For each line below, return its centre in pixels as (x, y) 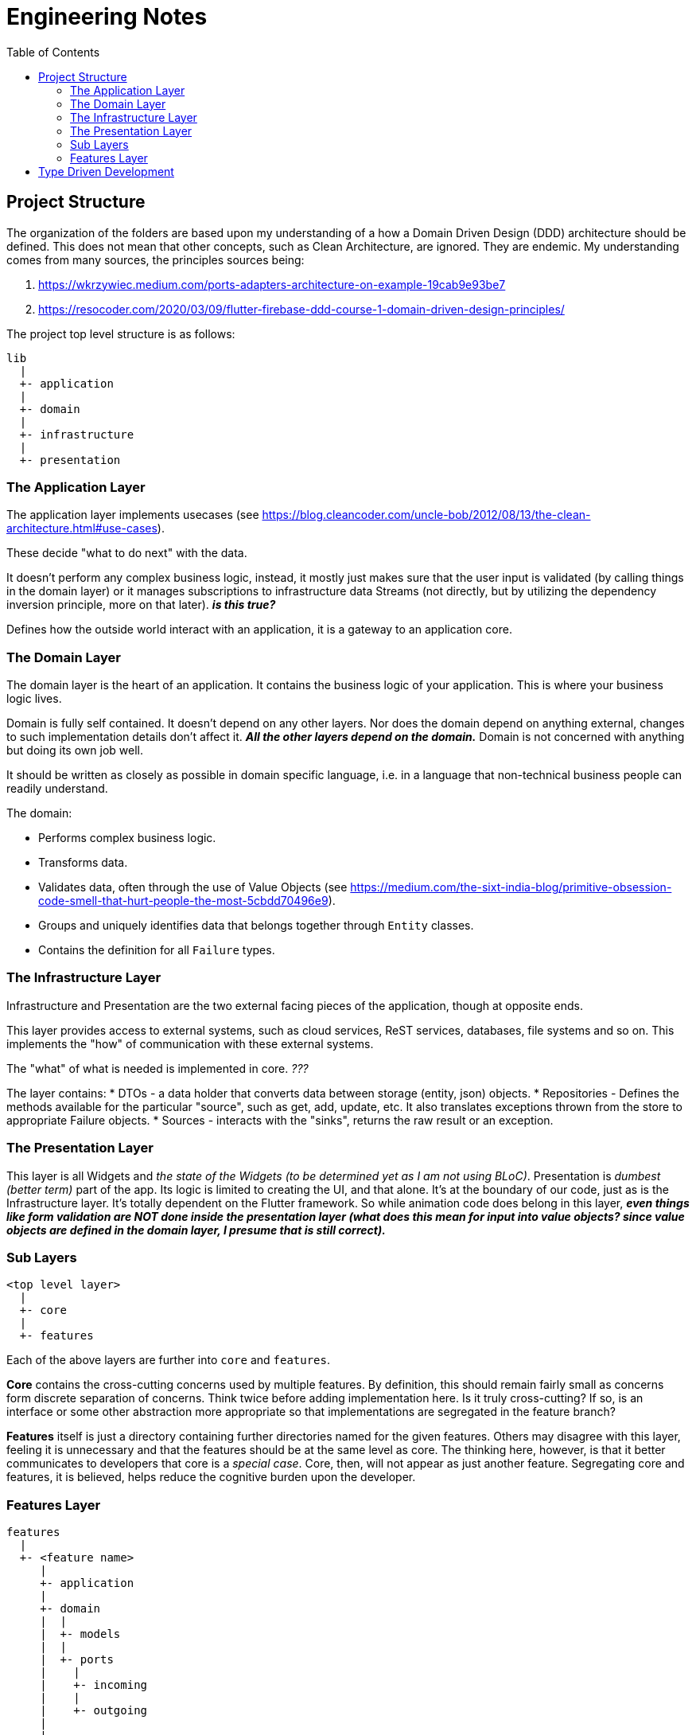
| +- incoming (94, 1685)
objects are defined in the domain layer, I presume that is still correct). (196, 1230)
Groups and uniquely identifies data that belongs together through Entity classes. (256, 926)
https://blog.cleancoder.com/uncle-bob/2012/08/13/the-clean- (426, 515)
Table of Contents (53, 52)
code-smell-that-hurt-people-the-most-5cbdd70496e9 (183, 901)
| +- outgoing (94, 1711)
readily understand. (57, 789)
